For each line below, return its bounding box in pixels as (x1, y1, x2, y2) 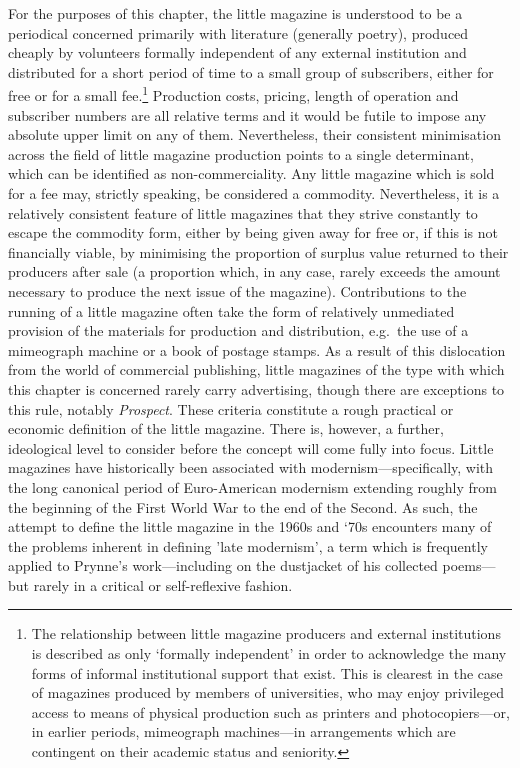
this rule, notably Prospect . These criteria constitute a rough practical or (8, 398, 454, 419)
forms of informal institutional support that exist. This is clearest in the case (31, 662, 503, 683)
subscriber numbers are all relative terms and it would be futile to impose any (8, 104, 487, 125)
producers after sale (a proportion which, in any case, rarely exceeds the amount (8, 261, 501, 282)
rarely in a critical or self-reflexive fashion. (33, 574, 293, 595)
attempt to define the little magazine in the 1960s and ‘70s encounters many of (8, 516, 492, 537)
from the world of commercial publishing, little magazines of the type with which (8, 359, 505, 380)
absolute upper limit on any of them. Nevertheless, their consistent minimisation (8, 124, 501, 145)
